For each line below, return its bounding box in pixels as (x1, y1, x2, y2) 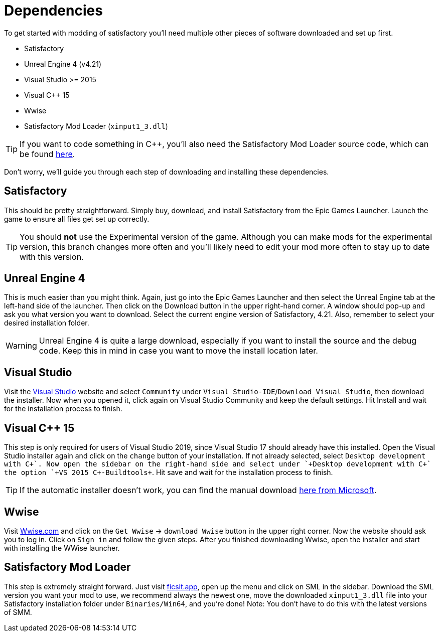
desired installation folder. (4, 319, 89, 328)
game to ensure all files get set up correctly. (4, 214, 150, 223)
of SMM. (4, 607, 32, 616)
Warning (6, 341, 37, 351)
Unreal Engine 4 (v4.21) (24, 59, 102, 68)
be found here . (20, 148, 75, 159)
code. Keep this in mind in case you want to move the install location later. (39, 346, 318, 356)
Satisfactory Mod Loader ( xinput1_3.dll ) (24, 121, 168, 130)
